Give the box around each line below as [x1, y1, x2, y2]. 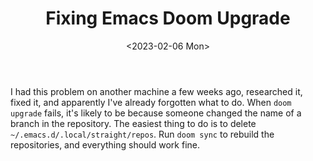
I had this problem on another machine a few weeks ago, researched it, [10, 85, 303, 97]
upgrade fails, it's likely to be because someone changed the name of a [10, 107, 302, 119]
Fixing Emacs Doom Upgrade [45, 7, 291, 30]
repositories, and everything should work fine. [10, 138, 200, 151]
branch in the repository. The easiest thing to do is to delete [10, 117, 257, 129]
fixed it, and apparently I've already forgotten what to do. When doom [10, 96, 292, 108]
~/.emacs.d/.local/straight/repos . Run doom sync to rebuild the [10, 128, 275, 140]
